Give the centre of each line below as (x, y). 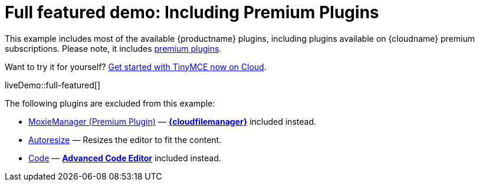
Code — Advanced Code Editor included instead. (125, 158)
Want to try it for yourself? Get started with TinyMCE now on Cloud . (136, 67)
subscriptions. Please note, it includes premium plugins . (113, 48)
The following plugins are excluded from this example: (110, 103)
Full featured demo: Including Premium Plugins (192, 12)
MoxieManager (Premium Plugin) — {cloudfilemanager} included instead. (172, 121)
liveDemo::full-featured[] (53, 85)
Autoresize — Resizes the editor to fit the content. (125, 139)
